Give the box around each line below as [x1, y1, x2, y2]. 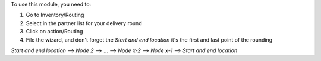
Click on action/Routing [26, 28, 83, 35]
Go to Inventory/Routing [26, 12, 84, 19]
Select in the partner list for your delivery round [26, 19, 142, 26]
